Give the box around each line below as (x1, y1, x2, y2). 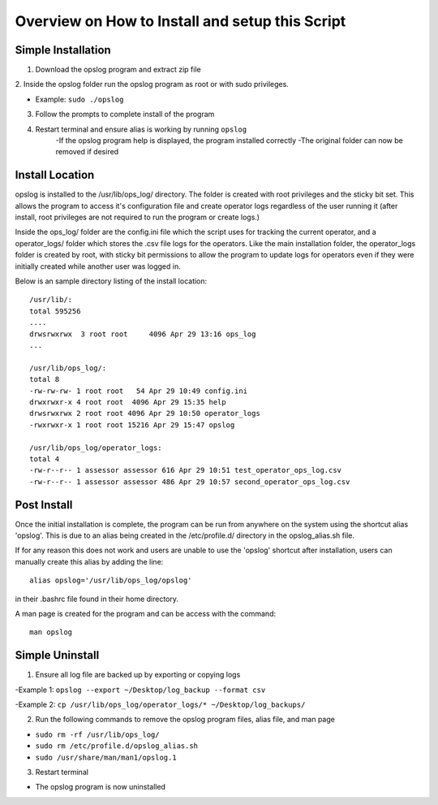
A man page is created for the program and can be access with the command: (15, 608, 276, 618)
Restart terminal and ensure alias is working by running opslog (35, 124, 247, 134)
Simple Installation (15, 43, 111, 57)
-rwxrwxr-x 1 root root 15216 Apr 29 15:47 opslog (29, 420, 235, 430)
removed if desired (55, 147, 119, 157)
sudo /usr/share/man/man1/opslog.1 (35, 752, 178, 762)
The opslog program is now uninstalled (35, 782, 166, 792)
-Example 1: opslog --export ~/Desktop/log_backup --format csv (15, 685, 266, 695)
